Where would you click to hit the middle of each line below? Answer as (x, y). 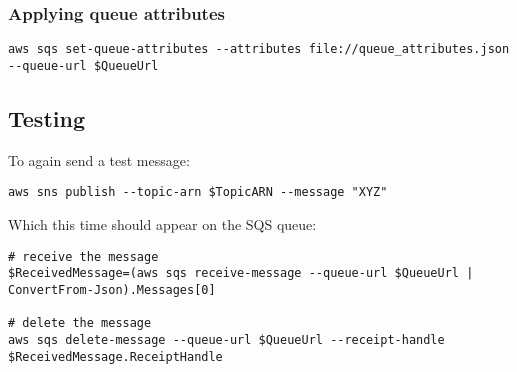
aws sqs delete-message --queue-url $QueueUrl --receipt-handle (226, 339)
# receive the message (83, 256)
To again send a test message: (99, 159)
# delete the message (80, 323)
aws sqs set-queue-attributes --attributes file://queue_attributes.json (259, 49)
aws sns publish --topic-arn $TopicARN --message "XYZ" (198, 192)
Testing (46, 117)
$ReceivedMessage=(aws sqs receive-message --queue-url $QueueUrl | (241, 273)
